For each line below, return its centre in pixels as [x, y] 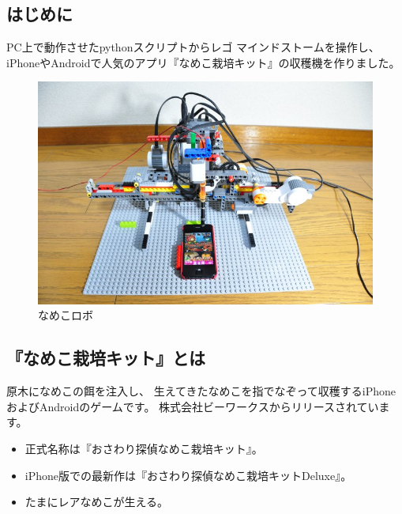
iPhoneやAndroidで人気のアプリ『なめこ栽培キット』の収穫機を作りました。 [203, 62]
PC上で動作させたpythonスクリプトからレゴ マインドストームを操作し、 [193, 47]
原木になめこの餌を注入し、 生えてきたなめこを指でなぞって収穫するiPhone [201, 391]
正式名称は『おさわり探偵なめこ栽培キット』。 [144, 449]
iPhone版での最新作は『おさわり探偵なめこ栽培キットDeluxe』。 [188, 475]
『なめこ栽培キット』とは [106, 358]
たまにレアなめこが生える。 [96, 502]
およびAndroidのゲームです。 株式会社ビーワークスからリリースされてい [193, 406]
